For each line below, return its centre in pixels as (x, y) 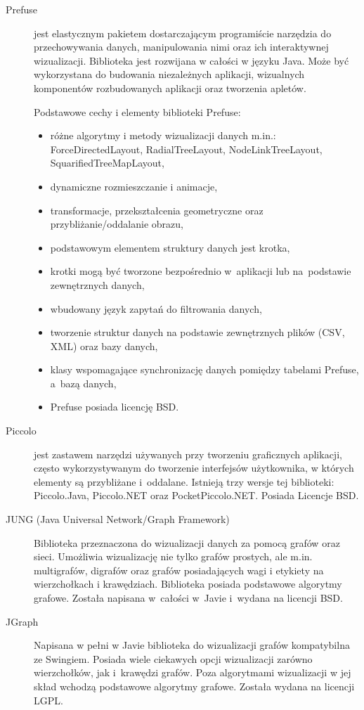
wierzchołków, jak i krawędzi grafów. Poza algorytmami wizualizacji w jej (193, 672)
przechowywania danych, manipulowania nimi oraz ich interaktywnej (181, 47)
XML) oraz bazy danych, (104, 346)
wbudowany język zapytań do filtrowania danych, (156, 308)
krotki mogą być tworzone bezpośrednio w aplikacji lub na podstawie (201, 271)
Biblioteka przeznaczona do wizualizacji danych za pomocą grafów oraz (187, 542)
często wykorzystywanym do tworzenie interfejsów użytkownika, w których (194, 468)
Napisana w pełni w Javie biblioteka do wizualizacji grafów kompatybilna (192, 645)
